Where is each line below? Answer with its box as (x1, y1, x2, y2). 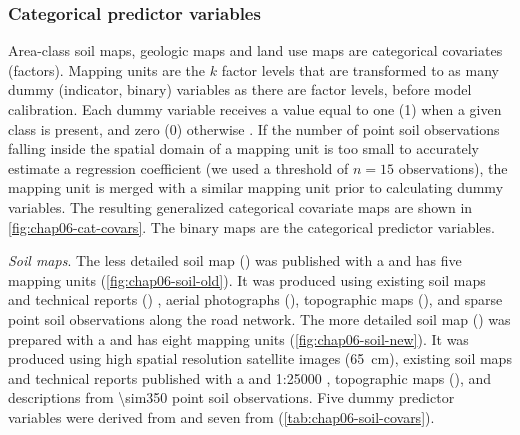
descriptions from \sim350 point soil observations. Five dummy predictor (8, 387, 455, 408)
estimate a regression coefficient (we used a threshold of (8, 157, 349, 178)
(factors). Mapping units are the (8, 59, 206, 80)
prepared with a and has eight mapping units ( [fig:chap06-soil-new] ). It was (8, 328, 469, 349)
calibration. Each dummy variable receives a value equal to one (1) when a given (8, 99, 502, 119)
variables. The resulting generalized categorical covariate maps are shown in (8, 196, 473, 217)
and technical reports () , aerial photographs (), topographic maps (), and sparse (8, 289, 503, 310)
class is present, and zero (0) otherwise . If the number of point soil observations (8, 118, 500, 139)
